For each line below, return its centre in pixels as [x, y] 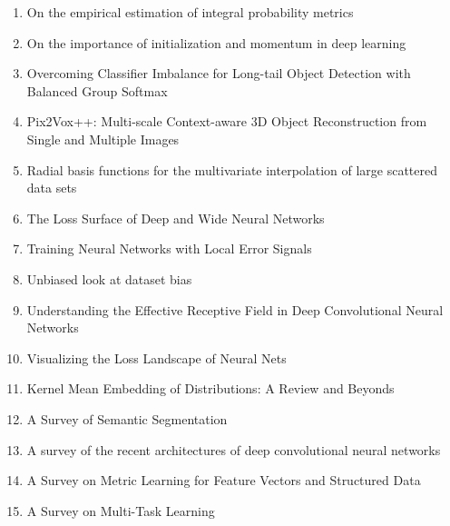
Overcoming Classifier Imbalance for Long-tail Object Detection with [219, 73]
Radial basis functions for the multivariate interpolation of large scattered [232, 169]
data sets [52, 188]
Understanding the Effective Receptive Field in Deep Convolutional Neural [235, 309]
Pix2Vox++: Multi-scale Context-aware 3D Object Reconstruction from [227, 121]
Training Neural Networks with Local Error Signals [169, 248]
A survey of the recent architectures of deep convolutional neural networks [234, 449]
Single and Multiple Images [103, 139]
